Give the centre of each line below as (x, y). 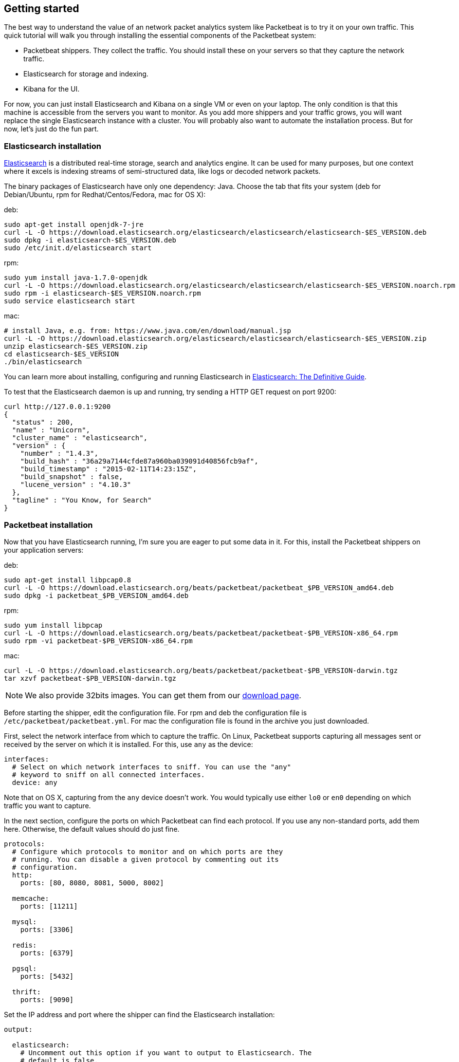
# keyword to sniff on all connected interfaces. (109, 774)
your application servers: (44, 550)
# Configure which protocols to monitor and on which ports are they (147, 851)
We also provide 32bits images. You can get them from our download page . (163, 695)
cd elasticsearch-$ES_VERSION (62, 354)
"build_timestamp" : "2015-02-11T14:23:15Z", (109, 469)
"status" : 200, (43, 422)
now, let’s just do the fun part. (51, 129)
